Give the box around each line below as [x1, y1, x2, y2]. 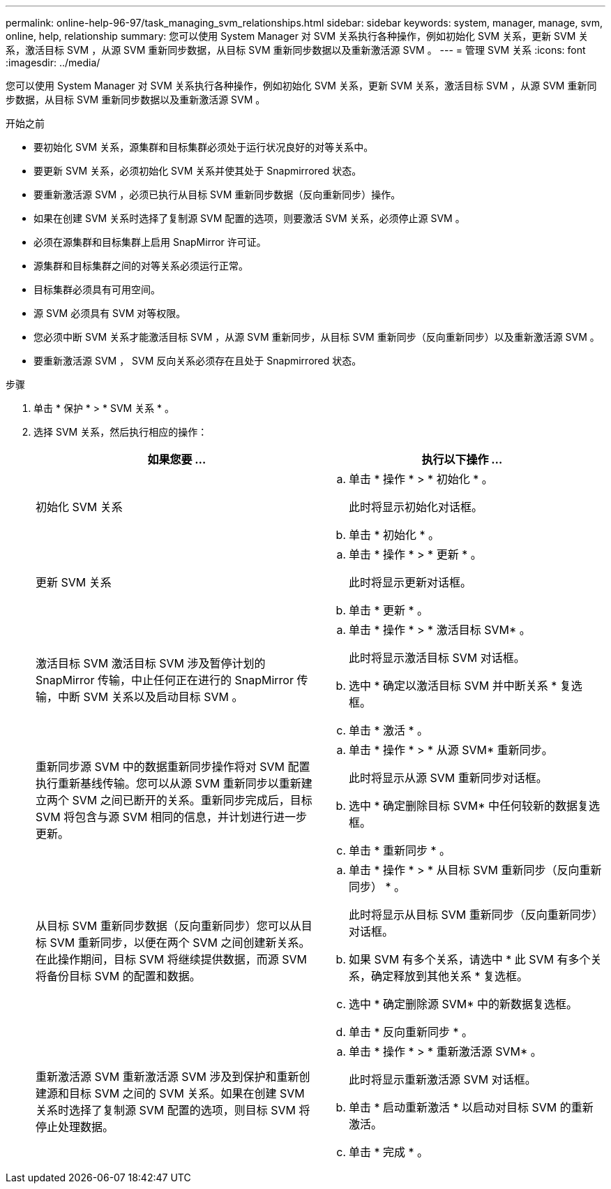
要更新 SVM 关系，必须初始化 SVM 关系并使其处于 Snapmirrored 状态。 [33, 165, 362, 177]
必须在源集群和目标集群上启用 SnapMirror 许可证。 [33, 236, 266, 248]
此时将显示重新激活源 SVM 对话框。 [349, 1072, 536, 1086]
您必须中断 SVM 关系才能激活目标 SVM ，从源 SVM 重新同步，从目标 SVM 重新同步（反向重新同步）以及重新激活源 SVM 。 [33, 331, 600, 343]
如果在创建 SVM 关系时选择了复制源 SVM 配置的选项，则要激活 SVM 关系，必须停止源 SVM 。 [33, 212, 465, 224]
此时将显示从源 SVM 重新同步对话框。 [349, 771, 548, 785]
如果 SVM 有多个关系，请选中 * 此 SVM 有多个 [349, 952, 591, 966]
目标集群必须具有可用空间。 [33, 283, 160, 295]
